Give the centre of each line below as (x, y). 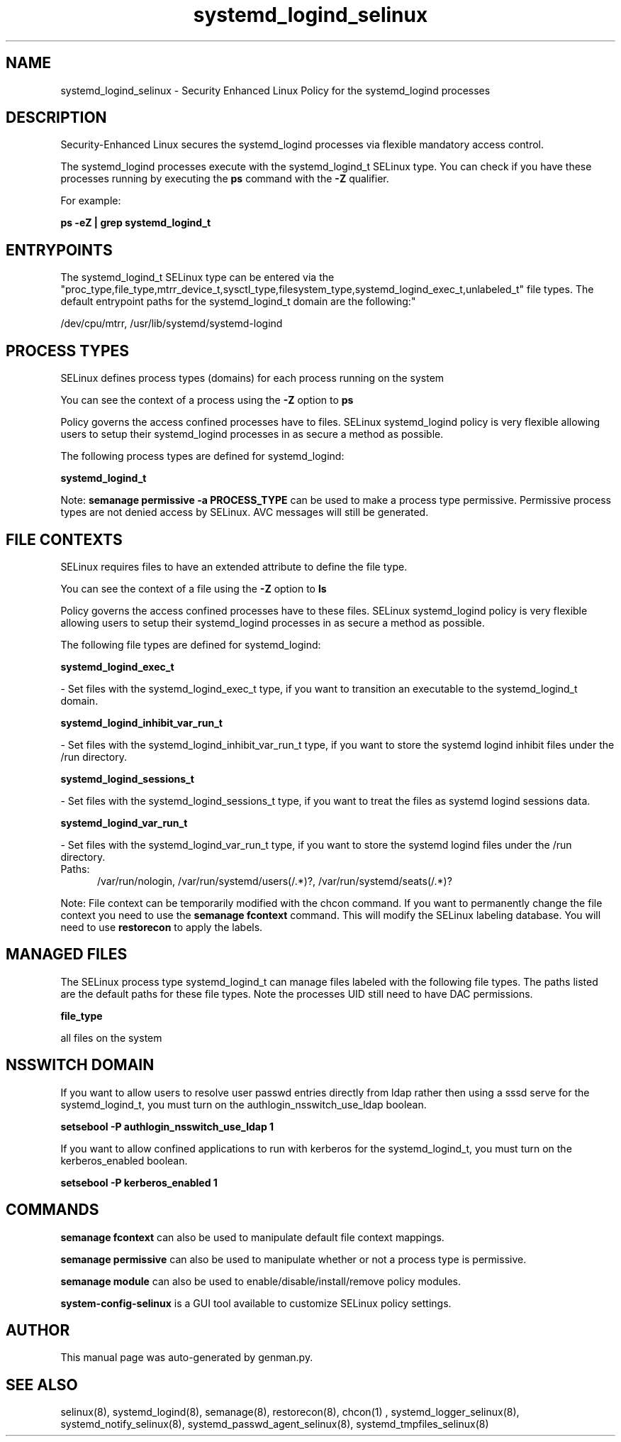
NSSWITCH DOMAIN (80, 1065)
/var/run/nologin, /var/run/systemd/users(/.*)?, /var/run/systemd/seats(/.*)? (275, 881)
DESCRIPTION (56, 118)
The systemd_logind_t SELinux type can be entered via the (197, 277)
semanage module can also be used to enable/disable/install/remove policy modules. (261, 1281)
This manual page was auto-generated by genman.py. (187, 1358)
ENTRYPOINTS (59, 250)
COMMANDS (52, 1210)
